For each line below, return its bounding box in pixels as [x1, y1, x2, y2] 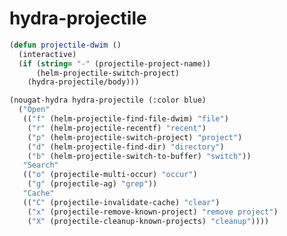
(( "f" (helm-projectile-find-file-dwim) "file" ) [22, 114, 229, 124]
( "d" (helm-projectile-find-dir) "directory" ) [27, 142, 225, 152]
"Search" [22, 160, 59, 171]
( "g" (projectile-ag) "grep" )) [27, 179, 158, 189]
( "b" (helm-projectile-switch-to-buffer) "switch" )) [27, 151, 252, 161]
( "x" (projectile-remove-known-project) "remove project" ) [27, 207, 279, 217]
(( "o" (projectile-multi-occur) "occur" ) [22, 170, 198, 180]
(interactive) [18, 49, 77, 59]
